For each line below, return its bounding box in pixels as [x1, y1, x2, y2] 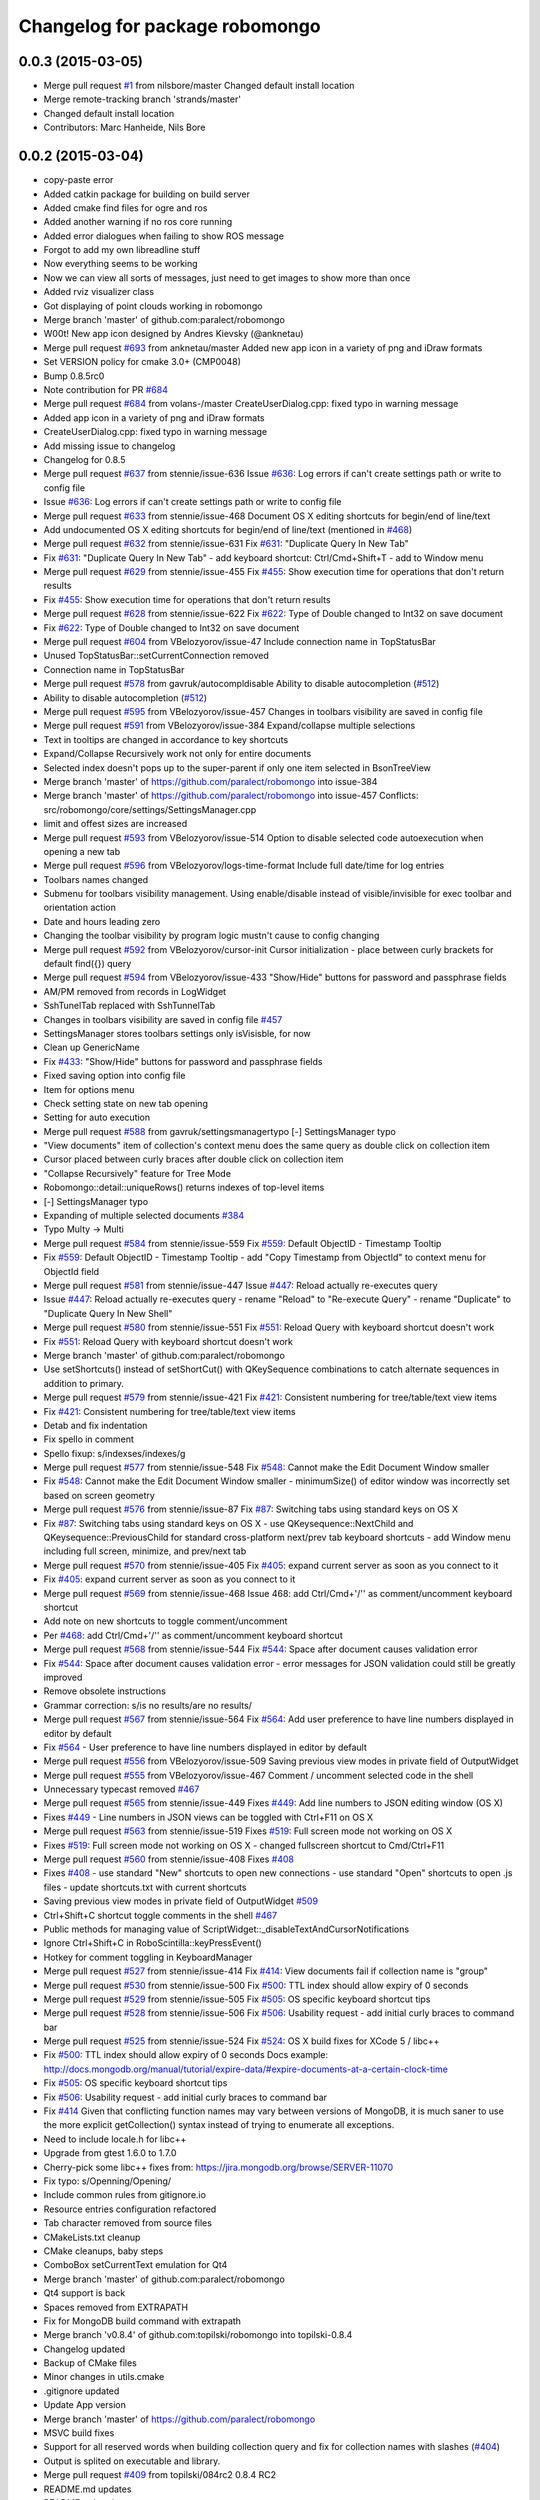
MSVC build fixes [43, 2427, 115, 2439]
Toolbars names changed [43, 873, 149, 885]
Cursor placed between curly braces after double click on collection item [43, 1153, 344, 1165]
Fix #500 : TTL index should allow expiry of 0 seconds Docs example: [43, 2049, 329, 2061]
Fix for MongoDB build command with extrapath [43, 2315, 242, 2327]
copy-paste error [43, 174, 114, 186]
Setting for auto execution [43, 1111, 151, 1124]
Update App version [43, 2399, 127, 2411]
